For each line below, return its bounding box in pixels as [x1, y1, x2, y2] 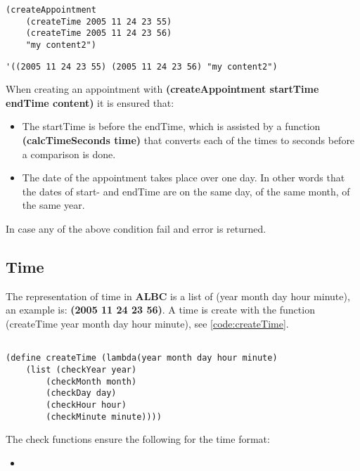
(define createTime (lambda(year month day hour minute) [6, 353, 278, 363]
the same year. [22, 198, 85, 212]
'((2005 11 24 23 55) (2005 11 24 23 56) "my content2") [6, 61, 278, 72]
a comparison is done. [22, 146, 116, 161]
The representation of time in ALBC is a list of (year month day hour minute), [6, 288, 350, 303]
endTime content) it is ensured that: [6, 95, 174, 110]
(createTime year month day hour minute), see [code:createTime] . [6, 316, 289, 331]
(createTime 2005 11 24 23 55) [25, 16, 172, 27]
